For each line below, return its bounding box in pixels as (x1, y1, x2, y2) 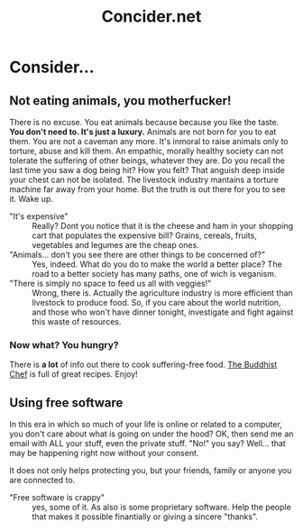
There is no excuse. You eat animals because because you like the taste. (9, 117, 280, 127)
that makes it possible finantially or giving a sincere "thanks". (32, 511, 259, 522)
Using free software (9, 395, 124, 410)
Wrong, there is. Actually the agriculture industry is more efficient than (32, 288, 293, 298)
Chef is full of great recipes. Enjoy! (9, 369, 138, 380)
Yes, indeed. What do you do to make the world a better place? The (32, 259, 282, 270)
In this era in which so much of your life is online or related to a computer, (9, 419, 282, 430)
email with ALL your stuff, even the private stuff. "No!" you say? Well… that (9, 438, 286, 449)
